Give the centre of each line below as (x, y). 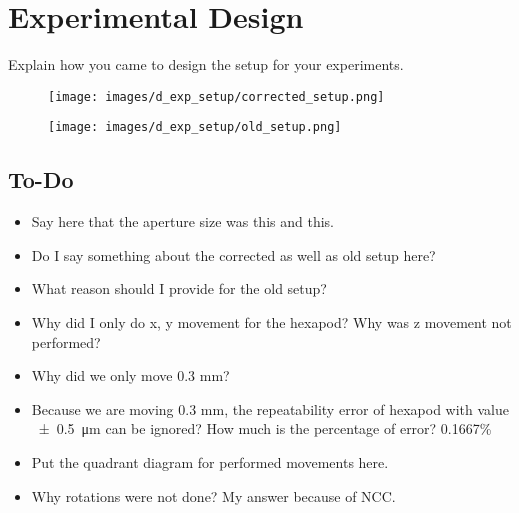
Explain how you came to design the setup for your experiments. (206, 64)
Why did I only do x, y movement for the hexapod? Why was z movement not (271, 322)
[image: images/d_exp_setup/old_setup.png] (195, 127)
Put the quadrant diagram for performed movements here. (210, 461)
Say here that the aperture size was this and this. (182, 221)
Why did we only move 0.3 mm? (130, 375)
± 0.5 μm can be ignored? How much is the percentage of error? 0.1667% (265, 428)
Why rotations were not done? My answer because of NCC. (213, 495)
